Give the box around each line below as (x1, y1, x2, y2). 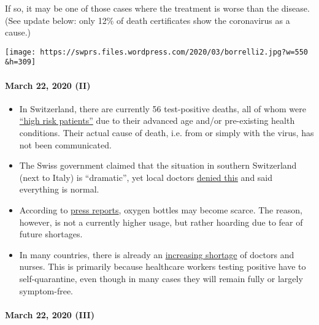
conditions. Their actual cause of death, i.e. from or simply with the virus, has (19, 126, 314, 139)
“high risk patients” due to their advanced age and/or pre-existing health (19, 114, 295, 127)
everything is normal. (19, 183, 99, 196)
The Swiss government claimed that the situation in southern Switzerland (19, 159, 297, 172)
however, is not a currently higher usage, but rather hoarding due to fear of (19, 215, 303, 228)
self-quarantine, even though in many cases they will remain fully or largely (19, 272, 303, 285)
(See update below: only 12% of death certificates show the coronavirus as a (5, 13, 290, 26)
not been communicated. (19, 138, 112, 151)
